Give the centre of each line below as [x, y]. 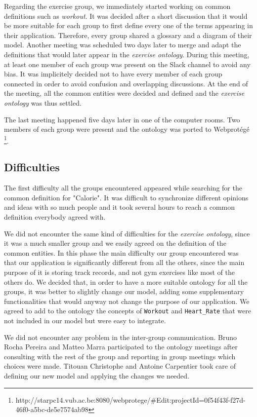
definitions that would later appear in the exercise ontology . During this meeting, [127, 54]
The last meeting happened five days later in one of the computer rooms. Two [122, 119]
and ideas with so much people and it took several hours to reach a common [120, 207]
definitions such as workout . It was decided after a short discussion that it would [126, 16]
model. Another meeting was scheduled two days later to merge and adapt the [123, 45]
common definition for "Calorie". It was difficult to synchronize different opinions [126, 197]
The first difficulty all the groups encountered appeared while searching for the [123, 188]
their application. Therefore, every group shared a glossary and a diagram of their [128, 35]
